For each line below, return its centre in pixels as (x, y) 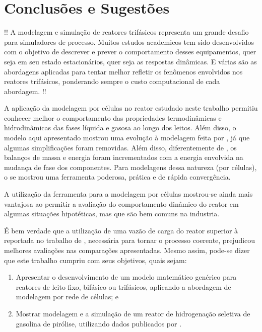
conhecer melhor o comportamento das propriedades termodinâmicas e (113, 117)
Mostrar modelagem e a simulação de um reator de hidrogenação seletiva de (133, 313)
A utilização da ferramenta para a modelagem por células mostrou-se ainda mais (128, 194)
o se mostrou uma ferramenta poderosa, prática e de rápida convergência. (117, 177)
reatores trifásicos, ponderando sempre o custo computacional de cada (112, 81)
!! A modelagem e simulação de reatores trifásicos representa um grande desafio (126, 32)
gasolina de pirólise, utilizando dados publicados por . (99, 323)
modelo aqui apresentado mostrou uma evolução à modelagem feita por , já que (127, 138)
